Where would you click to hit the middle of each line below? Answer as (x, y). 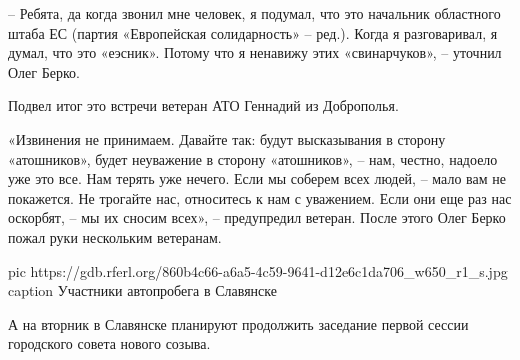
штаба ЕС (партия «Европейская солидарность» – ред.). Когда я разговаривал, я (253, 32)
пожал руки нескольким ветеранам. (115, 236)
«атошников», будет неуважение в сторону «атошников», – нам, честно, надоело (253, 158)
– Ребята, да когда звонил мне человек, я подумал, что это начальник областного (254, 13)
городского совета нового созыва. (109, 343)
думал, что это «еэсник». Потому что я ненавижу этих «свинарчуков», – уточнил (255, 52)
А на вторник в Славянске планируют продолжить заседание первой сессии (238, 323)
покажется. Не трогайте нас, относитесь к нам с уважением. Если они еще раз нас (260, 197)
